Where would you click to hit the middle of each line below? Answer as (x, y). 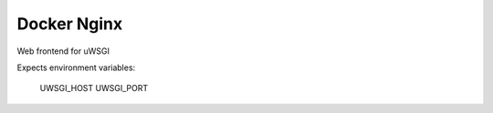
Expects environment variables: (76, 67)
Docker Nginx (70, 24)
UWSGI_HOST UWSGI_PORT (94, 88)
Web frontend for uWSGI (63, 51)
